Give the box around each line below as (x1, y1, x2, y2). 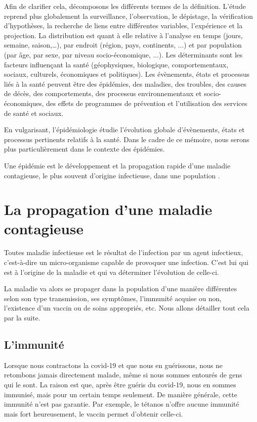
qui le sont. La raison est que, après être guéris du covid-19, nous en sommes (4, 379, 236, 389)
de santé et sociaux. (4, 107, 64, 118)
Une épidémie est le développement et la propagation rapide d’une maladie (4, 160, 230, 170)
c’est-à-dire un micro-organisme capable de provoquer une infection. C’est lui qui (4, 257, 249, 267)
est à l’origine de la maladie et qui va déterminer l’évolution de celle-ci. (4, 266, 219, 277)
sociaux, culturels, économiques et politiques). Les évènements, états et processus (4, 69, 250, 79)
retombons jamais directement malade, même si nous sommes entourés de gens (4, 369, 242, 380)
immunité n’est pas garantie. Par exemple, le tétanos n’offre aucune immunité (4, 399, 239, 409)
